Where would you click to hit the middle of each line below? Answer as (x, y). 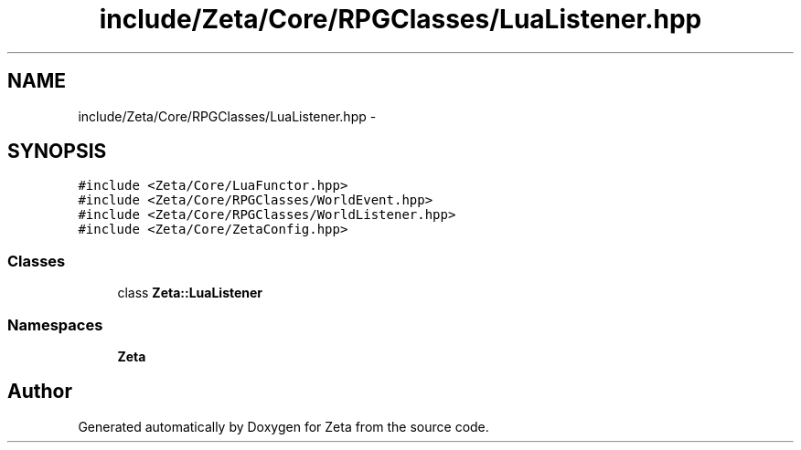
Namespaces (55, 324)
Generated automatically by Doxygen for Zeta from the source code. (283, 426)
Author (40, 392)
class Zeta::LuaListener (190, 293)
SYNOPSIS (57, 152)
